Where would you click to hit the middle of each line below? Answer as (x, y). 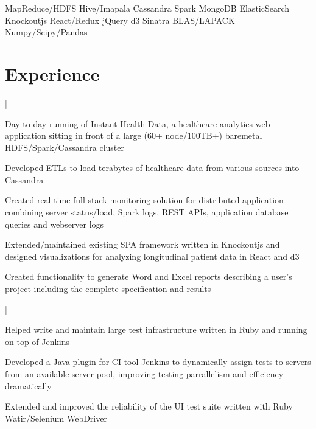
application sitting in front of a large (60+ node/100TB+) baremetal (134, 135)
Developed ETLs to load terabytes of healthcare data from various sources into (152, 168)
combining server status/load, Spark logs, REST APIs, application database (147, 212)
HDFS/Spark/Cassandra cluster (65, 147)
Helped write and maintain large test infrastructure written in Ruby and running (156, 330)
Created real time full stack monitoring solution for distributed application (144, 200)
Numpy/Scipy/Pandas (46, 32)
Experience (52, 73)
